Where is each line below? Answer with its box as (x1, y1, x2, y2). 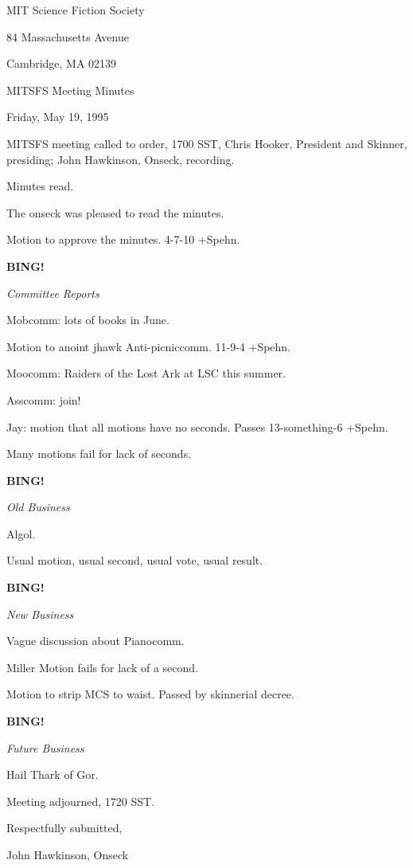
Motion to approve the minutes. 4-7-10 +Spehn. (6, 231, 240, 248)
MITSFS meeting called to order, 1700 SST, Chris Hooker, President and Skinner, (6, 135, 407, 151)
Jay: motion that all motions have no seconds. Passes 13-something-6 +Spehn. (6, 418, 388, 435)
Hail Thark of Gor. (6, 766, 99, 783)
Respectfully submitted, (6, 819, 123, 836)
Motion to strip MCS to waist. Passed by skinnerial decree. (6, 686, 294, 702)
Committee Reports (6, 284, 99, 301)
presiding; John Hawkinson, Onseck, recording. (6, 151, 235, 167)
